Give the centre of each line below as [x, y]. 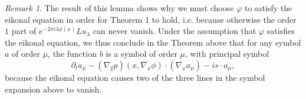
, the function [72, 54]
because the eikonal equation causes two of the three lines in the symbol [135, 77]
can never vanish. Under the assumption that [175, 31]
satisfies [281, 31]
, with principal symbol [227, 54]
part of [24, 31]
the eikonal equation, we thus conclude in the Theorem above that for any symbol [153, 42]
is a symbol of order [142, 54]
